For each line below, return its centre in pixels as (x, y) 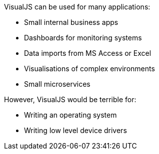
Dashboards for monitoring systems (83, 38)
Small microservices (57, 84)
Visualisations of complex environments (89, 69)
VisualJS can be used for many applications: (77, 7)
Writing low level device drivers (75, 130)
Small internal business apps (71, 22)
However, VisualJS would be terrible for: (70, 99)
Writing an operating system (70, 115)
